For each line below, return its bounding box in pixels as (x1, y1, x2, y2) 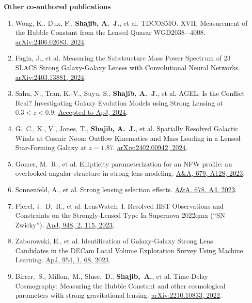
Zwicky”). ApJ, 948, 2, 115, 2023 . (15, 219, 115, 229)
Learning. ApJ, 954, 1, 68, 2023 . (15, 255, 110, 265)
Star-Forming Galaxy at (15, 142, 87, 152)
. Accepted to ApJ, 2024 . (54, 107, 128, 117)
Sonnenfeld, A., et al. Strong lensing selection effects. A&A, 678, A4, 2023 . (15, 184, 237, 194)
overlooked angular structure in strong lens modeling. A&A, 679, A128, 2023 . (15, 168, 245, 178)
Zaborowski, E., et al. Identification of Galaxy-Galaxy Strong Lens (15, 236, 213, 246)
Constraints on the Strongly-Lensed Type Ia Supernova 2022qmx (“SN (15, 210, 225, 220)
